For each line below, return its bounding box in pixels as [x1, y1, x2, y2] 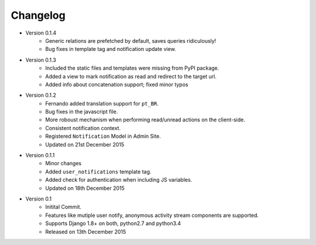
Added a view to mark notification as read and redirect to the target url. [45, 73, 217, 80]
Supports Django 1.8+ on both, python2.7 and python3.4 [45, 220, 181, 227]
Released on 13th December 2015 [45, 228, 126, 235]
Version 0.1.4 [25, 29, 57, 36]
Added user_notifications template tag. [45, 168, 152, 175]
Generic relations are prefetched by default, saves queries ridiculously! [45, 37, 217, 44]
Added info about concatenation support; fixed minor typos [45, 81, 188, 88]
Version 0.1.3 [25, 56, 57, 63]
